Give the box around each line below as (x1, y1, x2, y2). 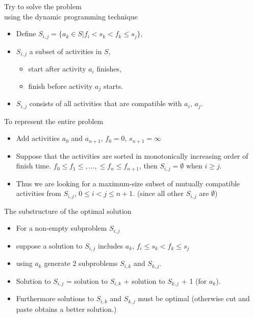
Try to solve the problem (4, 1, 82, 11)
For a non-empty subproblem (16, 223, 107, 233)
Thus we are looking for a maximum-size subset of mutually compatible (16, 178, 240, 188)
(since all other (137, 188, 184, 199)
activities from (16, 188, 61, 199)
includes (98, 240, 123, 251)
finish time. (16, 160, 52, 171)
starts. (103, 80, 123, 91)
